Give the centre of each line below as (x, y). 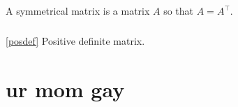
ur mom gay (65, 88)
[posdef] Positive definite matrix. (75, 40)
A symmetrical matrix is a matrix (78, 11)
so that (179, 11)
